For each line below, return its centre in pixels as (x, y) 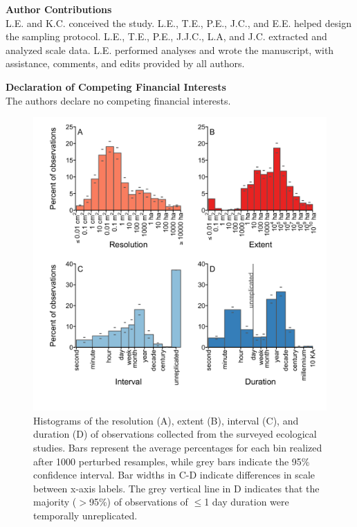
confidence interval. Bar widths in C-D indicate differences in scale (174, 475)
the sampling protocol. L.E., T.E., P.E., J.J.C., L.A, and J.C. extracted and (166, 36)
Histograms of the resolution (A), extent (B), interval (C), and (166, 420)
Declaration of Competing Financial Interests (116, 86)
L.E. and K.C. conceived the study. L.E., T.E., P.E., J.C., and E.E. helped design (178, 23)
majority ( (55, 502)
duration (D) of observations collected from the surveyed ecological (175, 434)
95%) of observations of (138, 502)
